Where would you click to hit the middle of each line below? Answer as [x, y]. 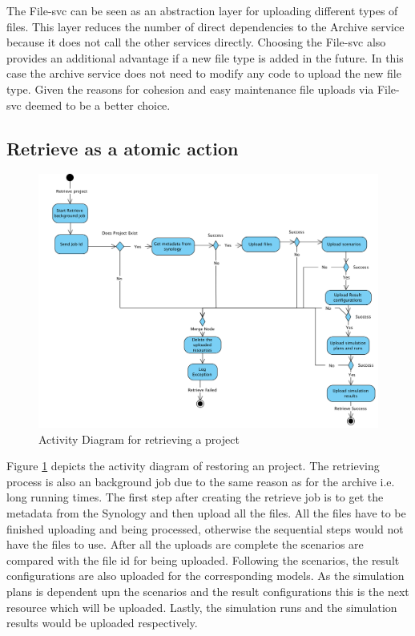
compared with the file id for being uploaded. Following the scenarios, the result [203, 560]
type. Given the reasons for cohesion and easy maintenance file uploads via [190, 89]
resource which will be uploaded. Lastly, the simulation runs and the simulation [202, 607]
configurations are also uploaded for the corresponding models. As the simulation [205, 576]
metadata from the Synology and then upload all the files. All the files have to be [206, 513]
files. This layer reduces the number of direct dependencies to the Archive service [205, 26]
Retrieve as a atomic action [123, 148]
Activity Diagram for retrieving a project [139, 439]
